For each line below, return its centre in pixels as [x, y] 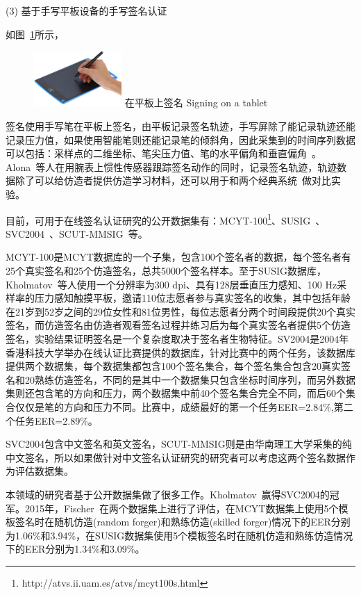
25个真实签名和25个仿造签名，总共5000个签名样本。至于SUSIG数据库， [166, 270]
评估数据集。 [44, 471]
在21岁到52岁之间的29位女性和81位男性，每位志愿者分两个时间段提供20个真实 [180, 311]
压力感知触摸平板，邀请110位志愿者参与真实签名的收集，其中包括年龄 [192, 298]
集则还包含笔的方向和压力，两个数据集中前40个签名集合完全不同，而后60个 [176, 393]
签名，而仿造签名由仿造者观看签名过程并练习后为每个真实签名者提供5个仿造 [178, 325]
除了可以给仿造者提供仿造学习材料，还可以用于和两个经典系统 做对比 [173, 180]
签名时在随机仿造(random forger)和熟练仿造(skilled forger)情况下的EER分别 [183, 522]
